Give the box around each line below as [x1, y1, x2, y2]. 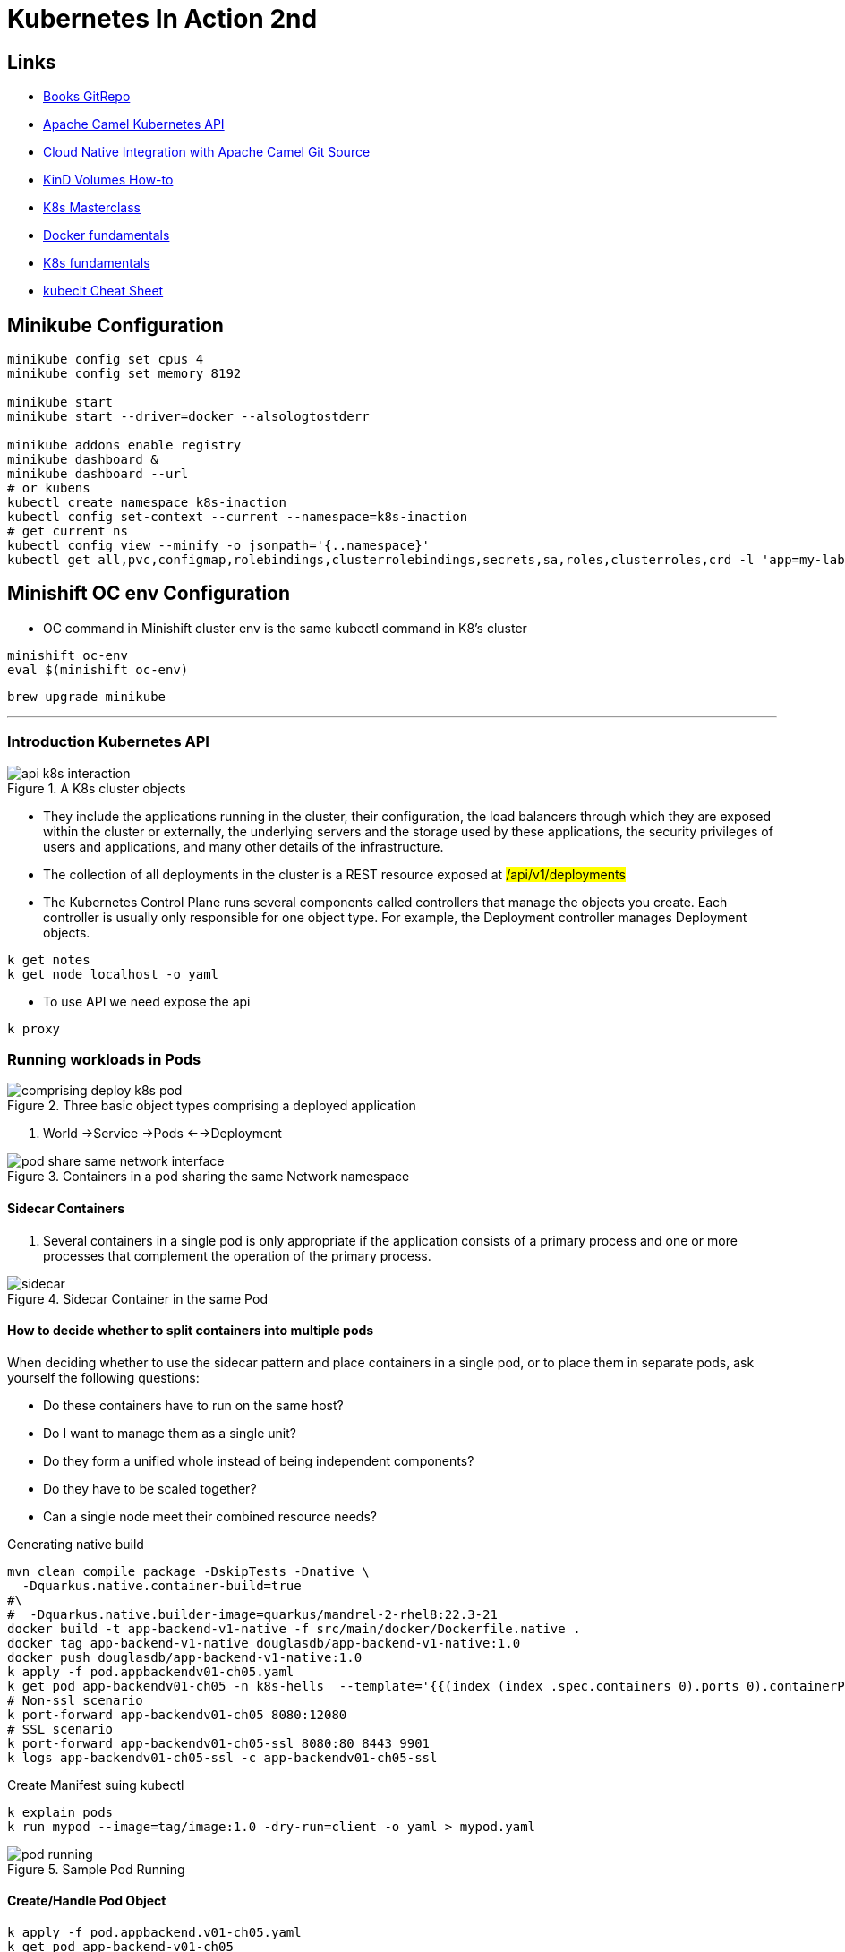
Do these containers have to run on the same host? [43, 1397, 344, 1413]
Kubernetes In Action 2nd [7, 4, 318, 34]
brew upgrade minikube [7, 689, 166, 704]
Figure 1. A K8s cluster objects [7, 780, 186, 796]
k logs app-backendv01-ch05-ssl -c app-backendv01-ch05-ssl [7, 1750, 438, 1765]
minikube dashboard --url [7, 467, 189, 482]
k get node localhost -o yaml [7, 966, 219, 981]
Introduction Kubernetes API [7, 732, 209, 751]
